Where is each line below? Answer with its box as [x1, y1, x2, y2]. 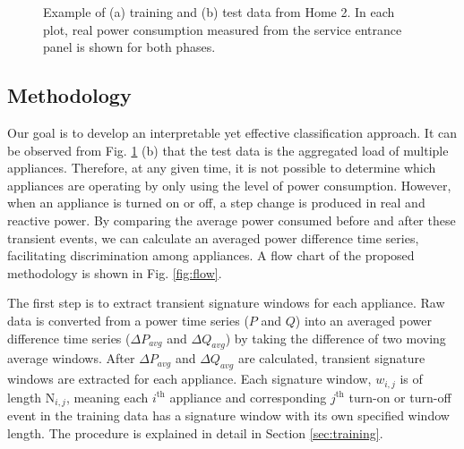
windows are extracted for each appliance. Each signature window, [7, 369, 372, 388]
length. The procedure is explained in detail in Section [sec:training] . [7, 423, 383, 442]
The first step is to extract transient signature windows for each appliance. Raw [7, 293, 445, 312]
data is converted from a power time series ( [7, 310, 249, 329]
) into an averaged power [295, 310, 432, 329]
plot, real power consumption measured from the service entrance [43, 20, 402, 38]
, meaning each [65, 387, 149, 406]
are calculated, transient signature [237, 349, 425, 368]
